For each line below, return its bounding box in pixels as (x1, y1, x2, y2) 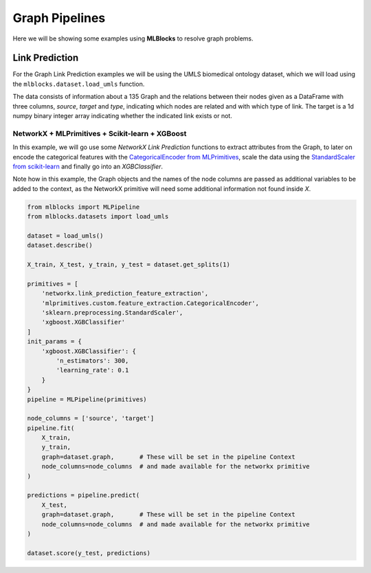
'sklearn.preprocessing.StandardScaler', (41, 309, 183, 316)
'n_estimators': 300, (56, 357, 129, 364)
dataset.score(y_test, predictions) (27, 549, 151, 557)
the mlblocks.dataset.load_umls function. (12, 80, 145, 88)
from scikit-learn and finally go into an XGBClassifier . (12, 162, 164, 170)
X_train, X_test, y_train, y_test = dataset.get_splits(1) (27, 261, 230, 269)
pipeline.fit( (27, 424, 75, 432)
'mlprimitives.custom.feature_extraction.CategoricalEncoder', (41, 299, 260, 307)
